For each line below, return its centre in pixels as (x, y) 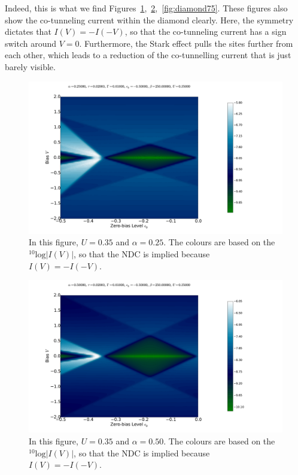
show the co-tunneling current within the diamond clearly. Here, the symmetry (149, 19)
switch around (31, 43)
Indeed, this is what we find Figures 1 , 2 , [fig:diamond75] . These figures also (146, 8)
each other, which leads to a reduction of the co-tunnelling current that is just (148, 55)
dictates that (28, 31)
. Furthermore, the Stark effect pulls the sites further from (186, 43)
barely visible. (30, 66)
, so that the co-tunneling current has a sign (206, 31)
